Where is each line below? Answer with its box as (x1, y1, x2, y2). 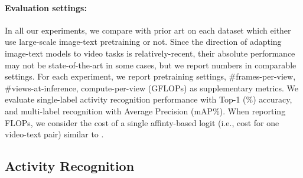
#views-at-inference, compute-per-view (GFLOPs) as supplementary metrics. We (5, 81, 299, 94)
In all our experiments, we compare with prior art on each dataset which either (5, 24, 291, 36)
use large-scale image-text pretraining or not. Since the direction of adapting (5, 35, 282, 48)
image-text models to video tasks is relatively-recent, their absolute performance (5, 47, 295, 59)
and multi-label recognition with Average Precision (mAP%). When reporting (5, 104, 286, 117)
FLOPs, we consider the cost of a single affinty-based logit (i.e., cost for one (5, 116, 279, 128)
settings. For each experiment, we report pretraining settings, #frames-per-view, (5, 70, 296, 83)
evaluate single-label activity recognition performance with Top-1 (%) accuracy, (5, 93, 292, 106)
